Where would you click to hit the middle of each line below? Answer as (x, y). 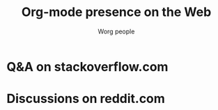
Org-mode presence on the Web (116, 12)
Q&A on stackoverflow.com (87, 66)
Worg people (116, 31)
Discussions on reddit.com (86, 99)
